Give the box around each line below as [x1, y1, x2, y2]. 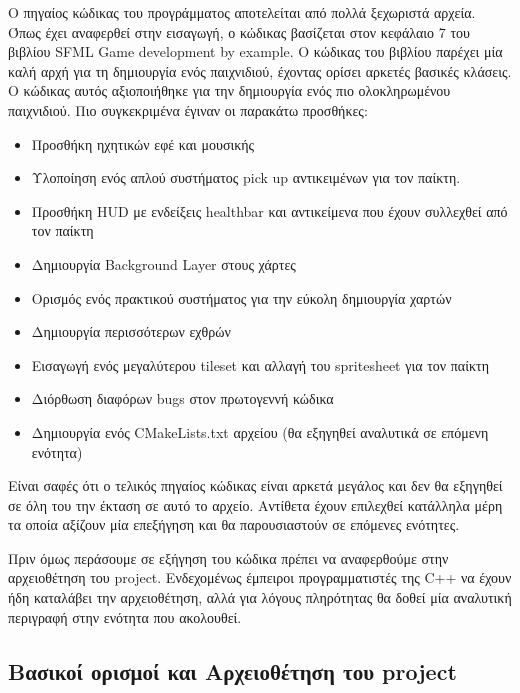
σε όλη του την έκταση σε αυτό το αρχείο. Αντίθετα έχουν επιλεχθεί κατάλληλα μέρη [8, 494, 503, 515]
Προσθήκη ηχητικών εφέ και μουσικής [31, 133, 255, 154]
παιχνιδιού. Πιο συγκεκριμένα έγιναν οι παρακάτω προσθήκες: [8, 99, 368, 120]
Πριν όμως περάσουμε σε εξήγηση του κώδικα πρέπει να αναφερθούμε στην [8, 547, 449, 568]
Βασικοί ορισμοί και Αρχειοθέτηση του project [8, 655, 457, 686]
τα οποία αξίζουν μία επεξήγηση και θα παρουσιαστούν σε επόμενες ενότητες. [8, 514, 460, 535]
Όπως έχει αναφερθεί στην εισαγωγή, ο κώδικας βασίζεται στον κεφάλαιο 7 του [8, 21, 470, 42]
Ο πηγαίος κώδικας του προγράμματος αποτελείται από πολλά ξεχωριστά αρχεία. [8, 2, 476, 22]
